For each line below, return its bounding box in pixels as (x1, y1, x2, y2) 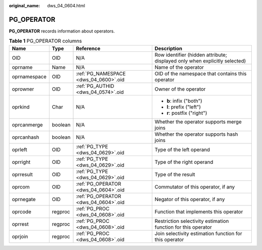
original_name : (9, 3, 40, 8)
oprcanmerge (12, 121, 43, 128)
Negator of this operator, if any (154, 196, 225, 203)
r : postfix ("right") (166, 109, 207, 116)
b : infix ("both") (166, 97, 202, 104)
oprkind (12, 103, 30, 110)
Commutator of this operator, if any (154, 183, 235, 190)
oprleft (12, 146, 28, 153)
